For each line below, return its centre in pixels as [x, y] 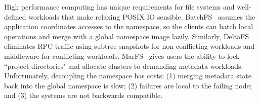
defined [15, 16]
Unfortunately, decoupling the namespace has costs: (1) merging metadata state [128, 76]
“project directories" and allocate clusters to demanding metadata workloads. [124, 66]
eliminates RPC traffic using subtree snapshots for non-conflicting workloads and [129, 46]
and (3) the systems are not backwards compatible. [83, 95]
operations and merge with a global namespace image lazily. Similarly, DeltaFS [127, 36]
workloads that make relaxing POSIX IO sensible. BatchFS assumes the [142, 16]
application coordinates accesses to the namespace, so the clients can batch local [129, 26]
